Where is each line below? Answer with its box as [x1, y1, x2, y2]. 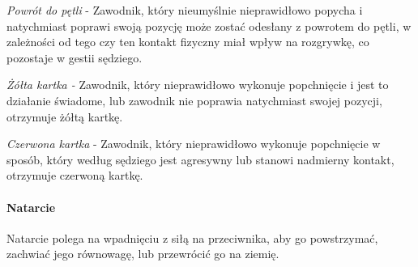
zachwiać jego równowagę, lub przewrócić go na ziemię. [6, 245, 279, 262]
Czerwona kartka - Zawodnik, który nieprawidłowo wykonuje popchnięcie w [6, 135, 381, 152]
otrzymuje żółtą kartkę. [6, 108, 123, 125]
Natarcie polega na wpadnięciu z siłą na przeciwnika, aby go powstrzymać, [6, 229, 378, 246]
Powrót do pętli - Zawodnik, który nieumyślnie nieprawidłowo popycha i [6, 2, 363, 18]
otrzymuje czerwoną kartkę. [6, 167, 143, 184]
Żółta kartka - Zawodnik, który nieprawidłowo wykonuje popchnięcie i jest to [6, 76, 389, 93]
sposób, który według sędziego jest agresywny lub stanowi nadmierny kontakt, [6, 150, 395, 167]
